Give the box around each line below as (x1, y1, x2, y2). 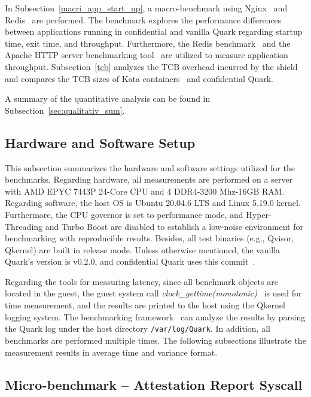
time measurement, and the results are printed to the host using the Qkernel (5, 299, 285, 311)
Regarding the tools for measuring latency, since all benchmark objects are (5, 275, 278, 287)
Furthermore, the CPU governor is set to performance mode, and (5, 208, 243, 220)
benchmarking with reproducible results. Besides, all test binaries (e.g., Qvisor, (5, 232, 294, 244)
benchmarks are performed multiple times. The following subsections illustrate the (5, 334, 306, 346)
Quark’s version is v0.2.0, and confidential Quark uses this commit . (5, 255, 255, 268)
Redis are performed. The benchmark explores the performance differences (5, 13, 282, 26)
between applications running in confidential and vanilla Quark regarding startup (5, 25, 303, 38)
